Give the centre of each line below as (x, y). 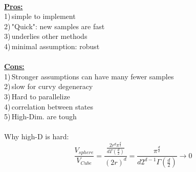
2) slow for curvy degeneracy (49, 86)
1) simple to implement (40, 16)
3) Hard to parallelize (37, 96)
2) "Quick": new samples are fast (55, 26)
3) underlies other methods (46, 36)
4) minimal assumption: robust (52, 46)
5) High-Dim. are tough (40, 116)
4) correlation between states (49, 106)
